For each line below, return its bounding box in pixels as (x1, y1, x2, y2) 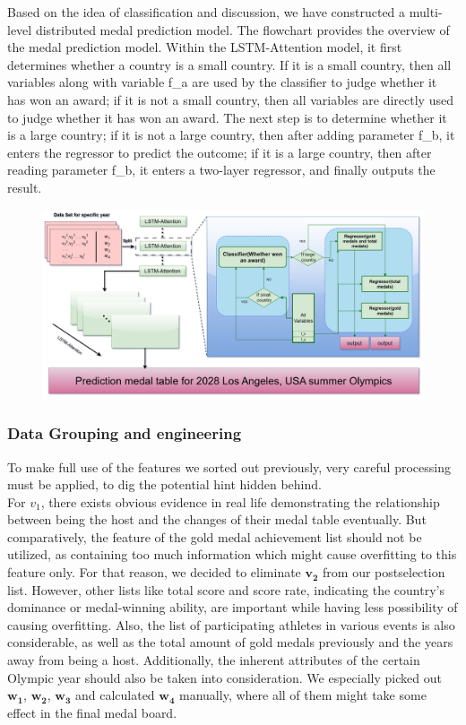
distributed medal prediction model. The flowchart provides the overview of (35, 20, 450, 39)
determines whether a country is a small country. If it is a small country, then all (7, 55, 452, 73)
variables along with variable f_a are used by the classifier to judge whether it (7, 73, 437, 91)
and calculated (74, 686, 155, 704)
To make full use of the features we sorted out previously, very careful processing (7, 457, 451, 476)
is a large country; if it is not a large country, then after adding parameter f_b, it (7, 125, 455, 144)
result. (7, 177, 42, 196)
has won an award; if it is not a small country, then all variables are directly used (7, 90, 453, 108)
